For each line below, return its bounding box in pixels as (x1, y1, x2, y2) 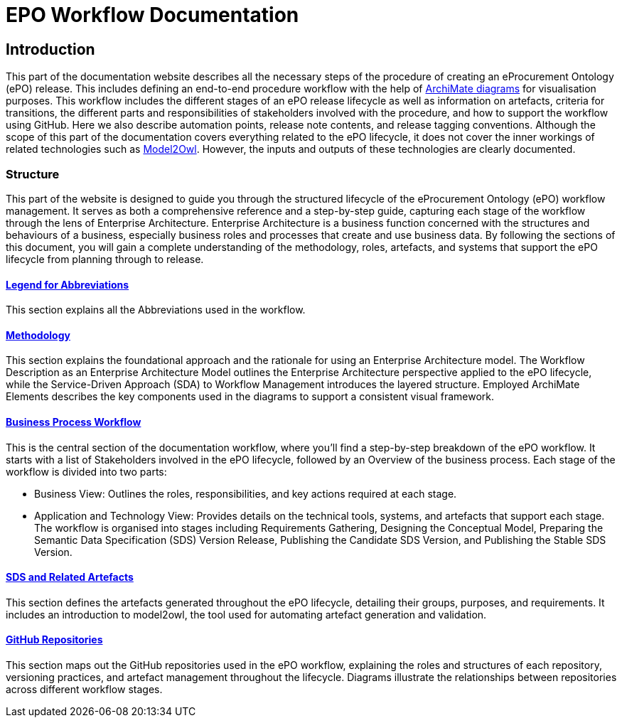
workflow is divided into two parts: (6, 465, 167, 478)
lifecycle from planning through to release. (6, 252, 204, 265)
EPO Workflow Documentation (6, 3, 299, 27)
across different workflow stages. (6, 683, 163, 696)
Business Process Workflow (6, 415, 141, 428)
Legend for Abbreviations (6, 278, 129, 291)
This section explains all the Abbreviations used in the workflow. (6, 304, 306, 316)
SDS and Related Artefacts (6, 571, 134, 584)
